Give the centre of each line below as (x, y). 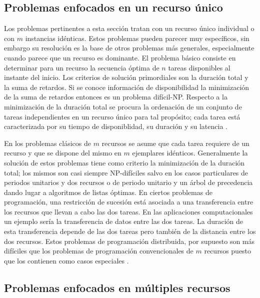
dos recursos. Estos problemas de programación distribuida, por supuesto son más (129, 241)
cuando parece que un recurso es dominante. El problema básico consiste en (120, 57)
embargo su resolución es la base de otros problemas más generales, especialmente (129, 48)
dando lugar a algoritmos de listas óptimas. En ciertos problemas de (108, 192)
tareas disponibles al (199, 67)
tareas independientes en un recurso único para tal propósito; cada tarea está (122, 116)
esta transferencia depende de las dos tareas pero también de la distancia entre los (130, 231)
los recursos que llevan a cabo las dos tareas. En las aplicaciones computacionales (128, 211)
